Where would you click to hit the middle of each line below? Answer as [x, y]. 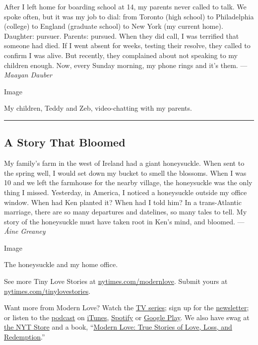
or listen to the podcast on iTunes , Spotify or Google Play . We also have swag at [127, 317]
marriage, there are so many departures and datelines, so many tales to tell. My [126, 212]
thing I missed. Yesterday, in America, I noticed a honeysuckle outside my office [126, 192]
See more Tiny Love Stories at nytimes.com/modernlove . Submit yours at [116, 281]
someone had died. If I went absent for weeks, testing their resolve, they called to [127, 45]
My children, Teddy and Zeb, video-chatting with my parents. [98, 108]
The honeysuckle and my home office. [61, 264]
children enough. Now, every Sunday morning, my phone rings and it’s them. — [126, 65]
